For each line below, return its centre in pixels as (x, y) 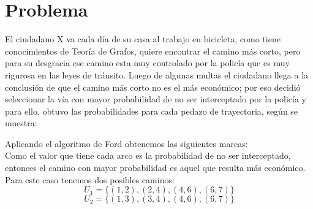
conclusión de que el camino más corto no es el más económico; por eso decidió (153, 87)
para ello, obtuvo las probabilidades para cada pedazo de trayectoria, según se (152, 111)
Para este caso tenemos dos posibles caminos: (90, 179)
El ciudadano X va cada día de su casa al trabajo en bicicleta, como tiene (143, 39)
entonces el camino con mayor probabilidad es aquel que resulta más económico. (155, 168)
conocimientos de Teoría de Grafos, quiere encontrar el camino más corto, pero (153, 51)
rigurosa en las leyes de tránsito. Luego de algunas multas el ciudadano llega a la (157, 74)
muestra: (21, 123)
